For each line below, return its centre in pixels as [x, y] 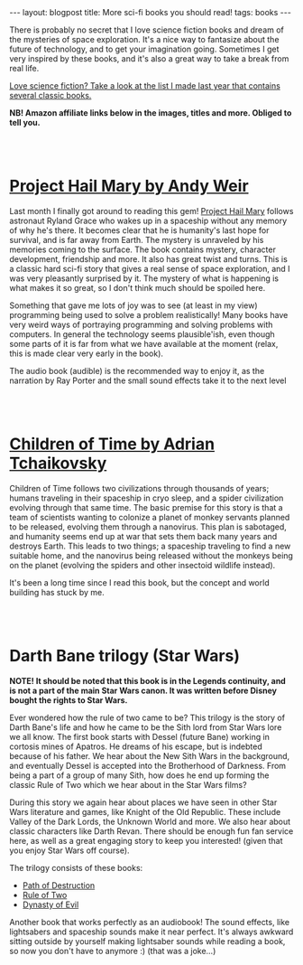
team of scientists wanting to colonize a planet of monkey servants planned [150, 517]
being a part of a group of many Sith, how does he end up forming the [139, 775]
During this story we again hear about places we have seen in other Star [143, 802]
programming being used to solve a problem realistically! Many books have [149, 314]
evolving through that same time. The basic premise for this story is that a [146, 507]
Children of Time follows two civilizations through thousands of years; [139, 488]
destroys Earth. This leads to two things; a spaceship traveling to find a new [150, 546]
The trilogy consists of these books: [76, 867]
